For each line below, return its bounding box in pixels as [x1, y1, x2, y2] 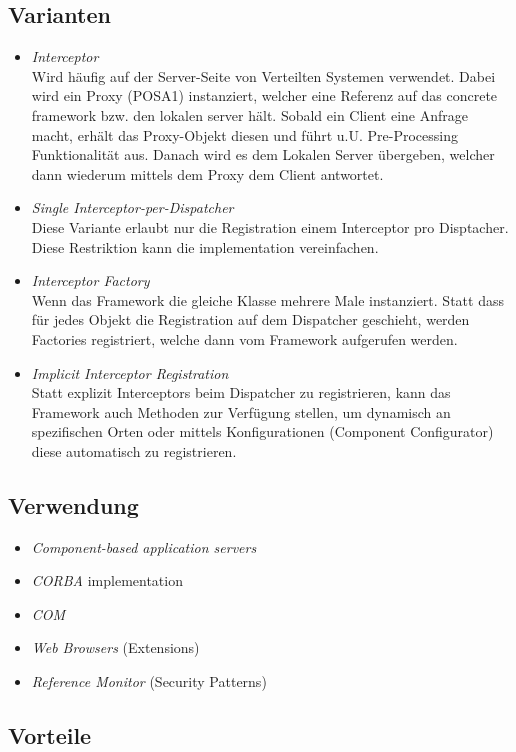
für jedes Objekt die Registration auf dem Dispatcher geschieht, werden [31, 309, 470, 330]
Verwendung [8, 489, 139, 520]
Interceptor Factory [31, 270, 150, 291]
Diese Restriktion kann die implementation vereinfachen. [31, 236, 379, 257]
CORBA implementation [31, 570, 183, 591]
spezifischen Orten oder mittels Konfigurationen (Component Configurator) [31, 421, 494, 442]
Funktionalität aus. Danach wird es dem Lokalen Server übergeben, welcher [31, 144, 495, 165]
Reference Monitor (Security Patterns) [31, 671, 267, 692]
